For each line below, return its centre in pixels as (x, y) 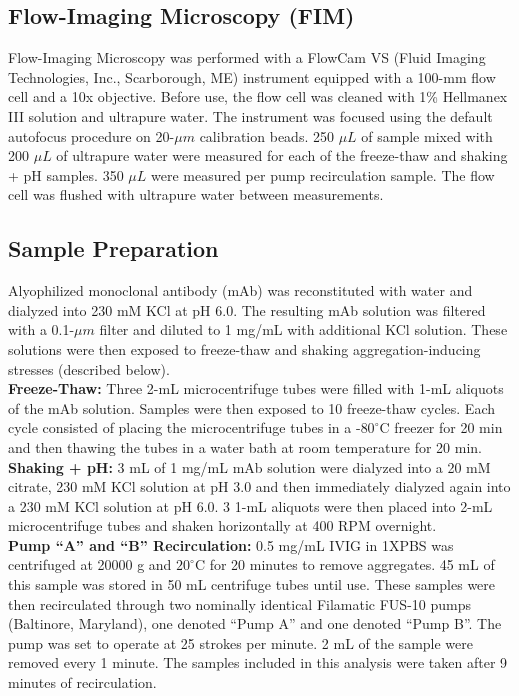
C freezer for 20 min (441, 427)
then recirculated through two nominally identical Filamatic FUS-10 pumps (240, 603)
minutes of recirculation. (82, 682)
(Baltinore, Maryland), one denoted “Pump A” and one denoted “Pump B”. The (255, 623)
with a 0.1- (41, 329)
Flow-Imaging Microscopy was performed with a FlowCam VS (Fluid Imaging (247, 57)
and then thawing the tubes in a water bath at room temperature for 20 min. (245, 446)
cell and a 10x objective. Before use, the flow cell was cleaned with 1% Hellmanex (258, 96)
